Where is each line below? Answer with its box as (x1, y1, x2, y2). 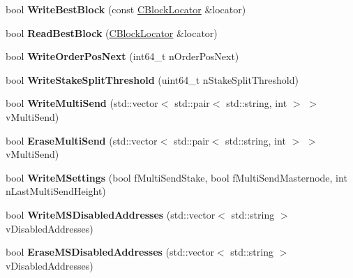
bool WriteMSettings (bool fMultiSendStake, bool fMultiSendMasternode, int (6, 170, 347, 184)
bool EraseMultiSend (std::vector (6, 133, 158, 147)
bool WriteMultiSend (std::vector (6, 96, 158, 110)
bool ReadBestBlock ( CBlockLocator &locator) (6, 25, 218, 40)
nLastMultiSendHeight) (6, 184, 106, 198)
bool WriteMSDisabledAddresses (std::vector (6, 207, 216, 221)
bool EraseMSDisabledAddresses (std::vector (6, 244, 214, 259)
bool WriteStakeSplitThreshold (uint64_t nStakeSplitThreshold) (6, 72, 299, 87)
